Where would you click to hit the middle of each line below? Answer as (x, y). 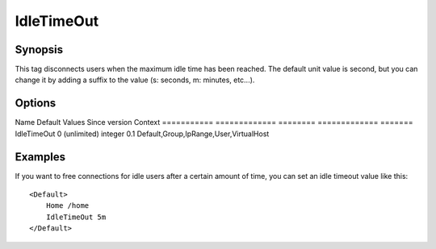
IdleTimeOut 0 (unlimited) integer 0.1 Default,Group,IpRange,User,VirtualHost (142, 134)
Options (36, 104)
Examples (40, 157)
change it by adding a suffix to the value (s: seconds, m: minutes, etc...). (135, 80)
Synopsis (39, 50)
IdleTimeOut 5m (76, 217)
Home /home (67, 206)
